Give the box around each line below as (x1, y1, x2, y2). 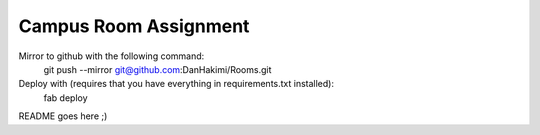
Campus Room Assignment (18, 15, 250, 37)
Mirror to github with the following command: (18, 50, 205, 62)
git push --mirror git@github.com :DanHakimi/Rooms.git (43, 63, 272, 75)
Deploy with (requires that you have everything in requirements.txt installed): (18, 78, 335, 90)
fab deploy (43, 91, 89, 104)
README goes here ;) (18, 110, 108, 122)
